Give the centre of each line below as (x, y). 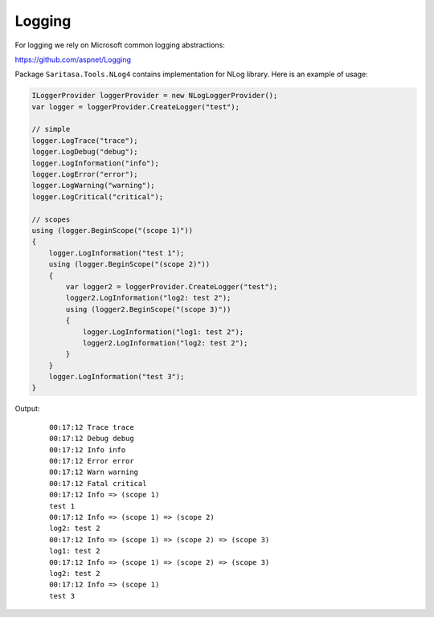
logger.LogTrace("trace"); (85, 140)
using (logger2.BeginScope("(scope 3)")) (148, 309)
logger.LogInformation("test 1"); (117, 253)
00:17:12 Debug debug (92, 439)
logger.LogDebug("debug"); (85, 152)
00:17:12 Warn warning (94, 472)
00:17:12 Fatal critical (98, 483)
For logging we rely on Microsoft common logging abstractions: (120, 45)
